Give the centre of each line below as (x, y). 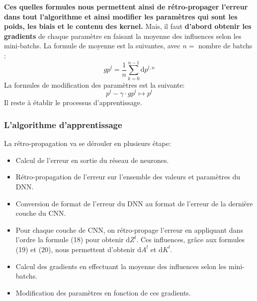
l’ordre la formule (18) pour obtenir (70, 239)
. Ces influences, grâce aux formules (191, 239)
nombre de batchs (225, 46)
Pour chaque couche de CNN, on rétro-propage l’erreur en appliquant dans (129, 229)
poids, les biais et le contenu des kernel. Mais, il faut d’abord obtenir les (128, 26)
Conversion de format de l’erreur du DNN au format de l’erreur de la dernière (134, 203)
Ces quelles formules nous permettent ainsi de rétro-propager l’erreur (126, 6)
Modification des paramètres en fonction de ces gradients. (103, 292)
